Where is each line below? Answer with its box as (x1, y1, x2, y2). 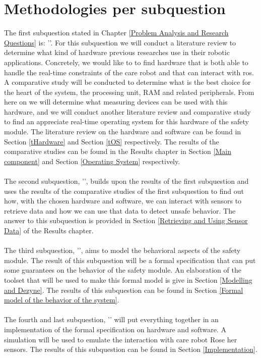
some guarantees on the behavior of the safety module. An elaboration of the (4, 265, 241, 275)
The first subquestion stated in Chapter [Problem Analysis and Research (4, 27, 229, 38)
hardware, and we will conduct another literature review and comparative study (4, 106, 251, 117)
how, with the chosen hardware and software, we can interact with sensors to (4, 195, 242, 206)
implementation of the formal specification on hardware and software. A (4, 324, 226, 334)
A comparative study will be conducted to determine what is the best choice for (4, 77, 251, 87)
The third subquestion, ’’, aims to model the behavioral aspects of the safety (4, 245, 241, 255)
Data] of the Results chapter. (4, 225, 94, 235)
